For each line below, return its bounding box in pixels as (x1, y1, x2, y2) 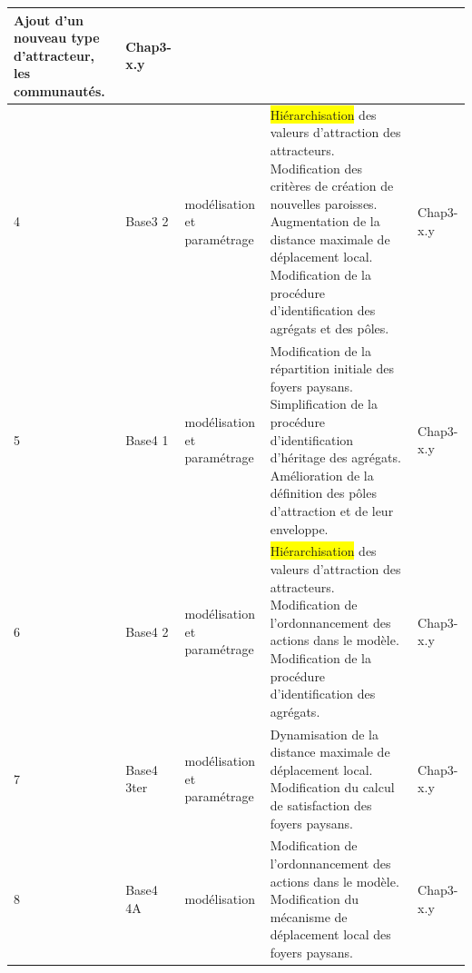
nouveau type (14, 28, 100, 47)
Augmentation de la (270, 212, 380, 231)
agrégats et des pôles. (270, 318, 389, 337)
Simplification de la (270, 394, 378, 413)
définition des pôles (270, 483, 377, 502)
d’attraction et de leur (270, 501, 394, 521)
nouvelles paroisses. (270, 194, 378, 213)
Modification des (270, 158, 362, 177)
